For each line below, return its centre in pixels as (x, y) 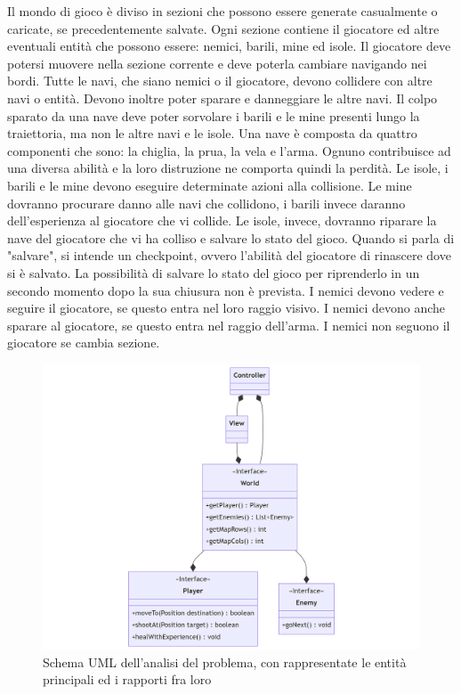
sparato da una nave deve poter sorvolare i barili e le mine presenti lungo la (214, 115)
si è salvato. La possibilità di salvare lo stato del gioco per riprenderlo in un (214, 272)
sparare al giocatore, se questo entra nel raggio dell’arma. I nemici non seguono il (229, 325)
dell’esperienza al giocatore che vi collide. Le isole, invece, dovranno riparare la (222, 220)
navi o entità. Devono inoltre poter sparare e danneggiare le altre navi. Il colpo (222, 98)
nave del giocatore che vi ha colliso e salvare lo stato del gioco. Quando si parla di (231, 237)
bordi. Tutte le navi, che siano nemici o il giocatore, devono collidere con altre (220, 81)
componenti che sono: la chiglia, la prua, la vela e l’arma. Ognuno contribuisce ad (229, 150)
